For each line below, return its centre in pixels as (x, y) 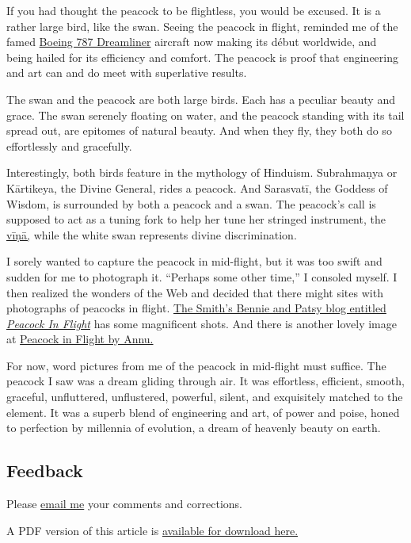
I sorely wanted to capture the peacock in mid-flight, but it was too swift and (194, 261)
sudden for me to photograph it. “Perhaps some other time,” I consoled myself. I (202, 276)
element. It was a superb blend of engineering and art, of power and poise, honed (203, 412)
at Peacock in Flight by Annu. (80, 339)
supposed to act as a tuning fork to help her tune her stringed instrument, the (196, 219)
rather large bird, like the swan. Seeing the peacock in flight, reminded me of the (202, 26)
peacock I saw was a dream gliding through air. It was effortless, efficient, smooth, (205, 381)
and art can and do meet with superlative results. (127, 73)
